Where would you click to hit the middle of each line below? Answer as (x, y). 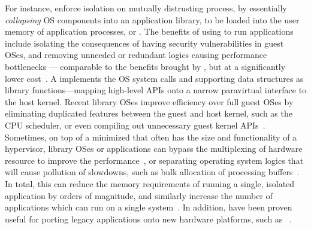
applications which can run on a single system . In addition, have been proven (149, 207)
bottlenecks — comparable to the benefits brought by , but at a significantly (145, 66)
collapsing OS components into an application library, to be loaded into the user (152, 19)
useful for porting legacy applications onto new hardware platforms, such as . (148, 219)
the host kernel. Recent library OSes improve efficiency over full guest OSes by (149, 101)
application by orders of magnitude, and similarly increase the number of (139, 195)
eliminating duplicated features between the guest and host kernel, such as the (149, 113)
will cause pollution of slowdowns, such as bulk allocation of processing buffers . (152, 172)
